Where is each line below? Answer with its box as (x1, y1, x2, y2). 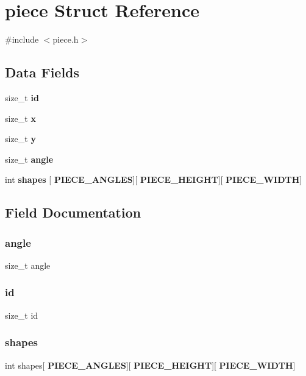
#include (5, 33, 39, 46)
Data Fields (5, 63, 80, 82)
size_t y (5, 132, 36, 145)
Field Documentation (5, 203, 141, 222)
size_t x (5, 112, 36, 124)
